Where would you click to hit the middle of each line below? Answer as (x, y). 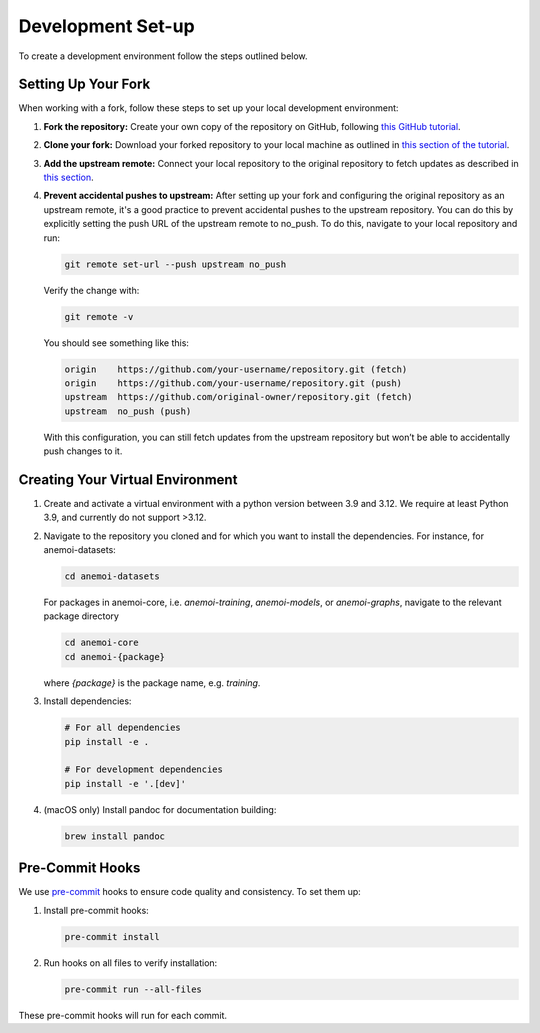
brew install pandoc (114, 836)
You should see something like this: (116, 342)
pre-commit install (112, 936)
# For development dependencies (144, 769)
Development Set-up (106, 26)
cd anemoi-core (101, 643)
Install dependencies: (87, 701)
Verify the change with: (91, 290)
